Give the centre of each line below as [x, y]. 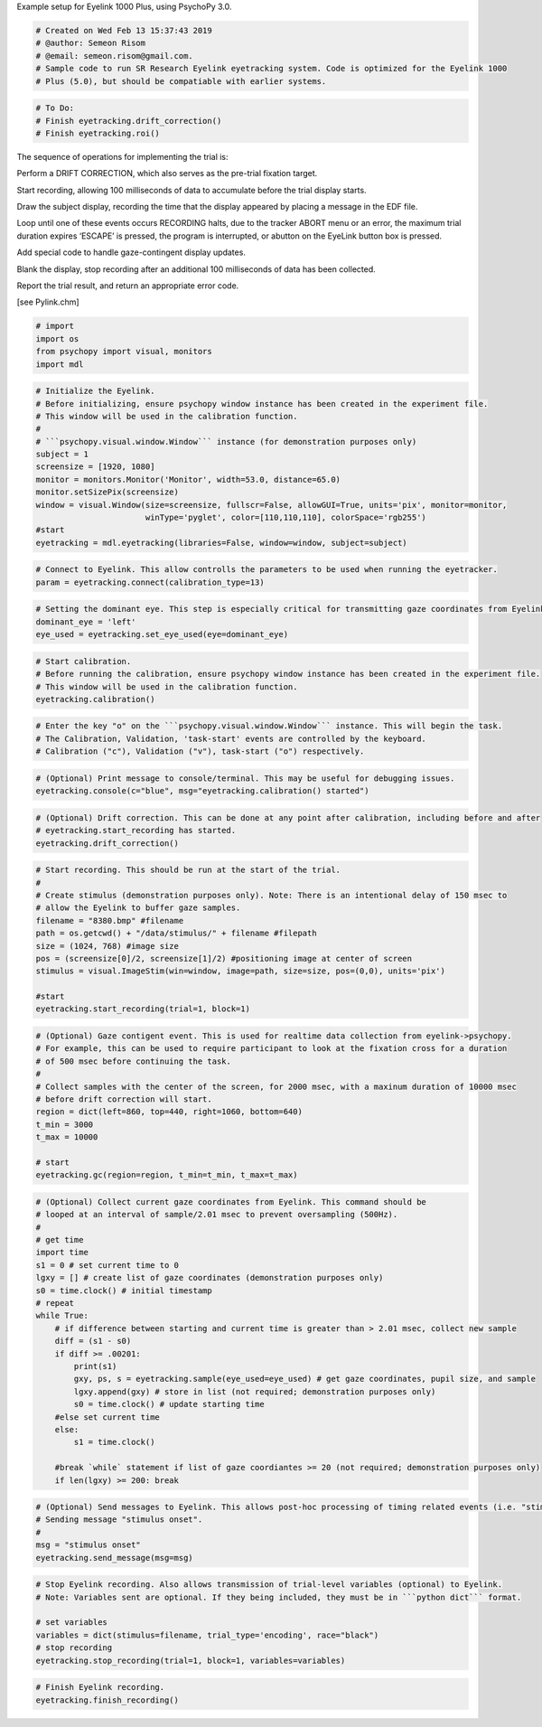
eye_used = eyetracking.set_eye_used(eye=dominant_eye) [162, 634]
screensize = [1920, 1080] [95, 467]
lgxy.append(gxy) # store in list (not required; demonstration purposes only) [255, 1391]
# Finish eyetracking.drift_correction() [129, 121]
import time [62, 1253]
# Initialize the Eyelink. [95, 391]
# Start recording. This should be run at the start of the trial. [188, 870]
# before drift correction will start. [124, 1099]
